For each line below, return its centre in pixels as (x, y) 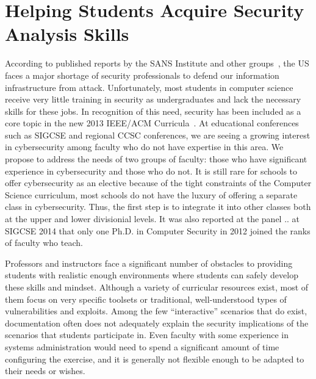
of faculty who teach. (44, 243)
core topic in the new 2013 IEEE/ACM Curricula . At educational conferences (152, 123)
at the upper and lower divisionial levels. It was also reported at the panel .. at (153, 219)
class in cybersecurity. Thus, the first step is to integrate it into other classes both (158, 207)
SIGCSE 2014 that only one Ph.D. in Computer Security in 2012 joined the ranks (158, 230)
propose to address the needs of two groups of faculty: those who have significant (156, 159)
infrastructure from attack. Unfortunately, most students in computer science (149, 87)
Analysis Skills (67, 34)
